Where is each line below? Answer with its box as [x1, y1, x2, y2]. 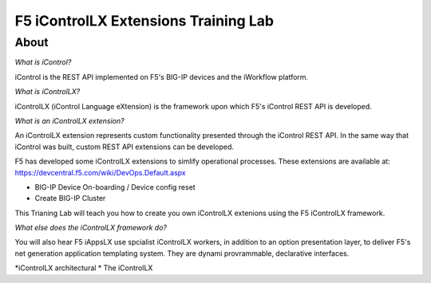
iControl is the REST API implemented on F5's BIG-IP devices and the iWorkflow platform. [14, 72, 309, 81]
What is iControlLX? [14, 87, 81, 96]
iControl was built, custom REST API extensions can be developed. [14, 142, 235, 151]
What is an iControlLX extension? [14, 116, 125, 125]
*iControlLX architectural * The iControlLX [14, 263, 153, 273]
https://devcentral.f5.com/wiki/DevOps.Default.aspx [14, 167, 187, 177]
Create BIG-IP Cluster [34, 194, 106, 203]
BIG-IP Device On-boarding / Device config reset [34, 182, 196, 191]
